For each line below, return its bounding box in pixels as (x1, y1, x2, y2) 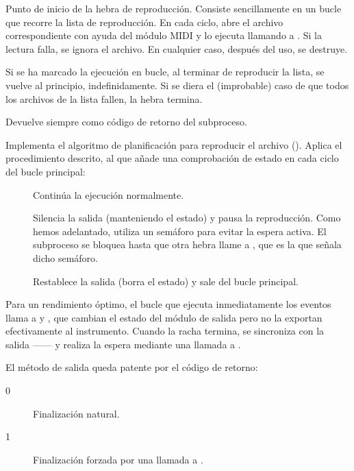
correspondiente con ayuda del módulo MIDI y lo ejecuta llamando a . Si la (5, 28, 322, 43)
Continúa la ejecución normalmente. (33, 187, 184, 202)
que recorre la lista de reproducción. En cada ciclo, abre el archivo (5, 14, 283, 29)
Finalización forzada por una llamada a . (33, 452, 203, 466)
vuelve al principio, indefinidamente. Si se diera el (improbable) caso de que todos (5, 77, 349, 92)
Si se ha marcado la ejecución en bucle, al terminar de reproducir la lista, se (5, 64, 325, 79)
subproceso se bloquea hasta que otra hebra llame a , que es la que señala (33, 237, 342, 252)
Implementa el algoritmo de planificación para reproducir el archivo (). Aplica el (5, 137, 342, 152)
